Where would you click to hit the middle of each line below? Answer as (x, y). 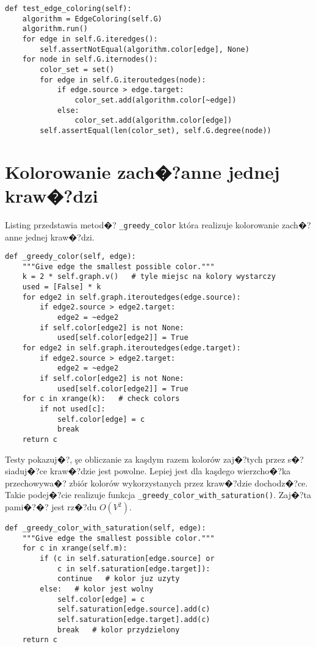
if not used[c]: (73, 409)
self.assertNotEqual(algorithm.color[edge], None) (145, 49)
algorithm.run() (55, 29)
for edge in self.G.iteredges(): (90, 39)
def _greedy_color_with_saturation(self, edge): (106, 528)
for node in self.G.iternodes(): (90, 60)
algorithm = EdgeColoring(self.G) (92, 19)
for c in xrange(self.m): (75, 548)
